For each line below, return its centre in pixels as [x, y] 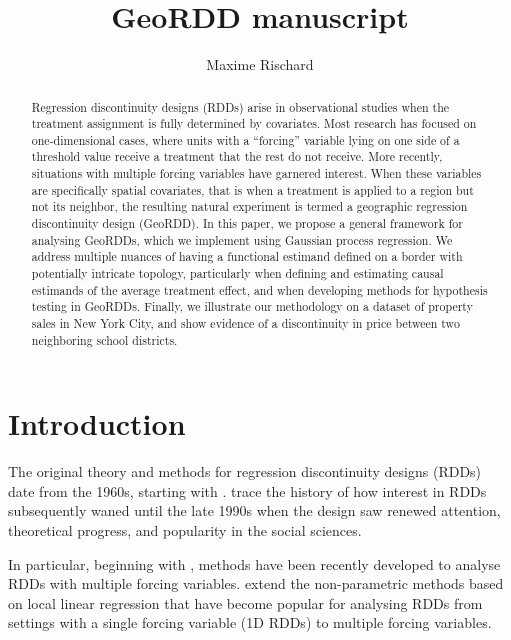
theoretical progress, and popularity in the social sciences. [185, 530]
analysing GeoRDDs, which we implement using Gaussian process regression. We [242, 239]
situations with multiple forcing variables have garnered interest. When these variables [256, 173]
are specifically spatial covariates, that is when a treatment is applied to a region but [252, 189]
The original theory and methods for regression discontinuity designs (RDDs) [245, 471]
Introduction [97, 423]
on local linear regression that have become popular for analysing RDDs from [245, 602]
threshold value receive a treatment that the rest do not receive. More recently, [237, 156]
